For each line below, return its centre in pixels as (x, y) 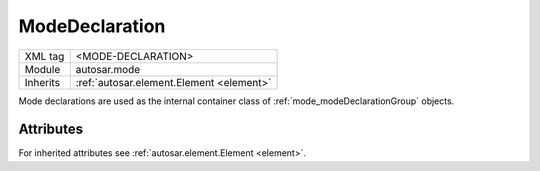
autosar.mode (108, 69)
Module (42, 69)
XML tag (44, 56)
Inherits (42, 82)
